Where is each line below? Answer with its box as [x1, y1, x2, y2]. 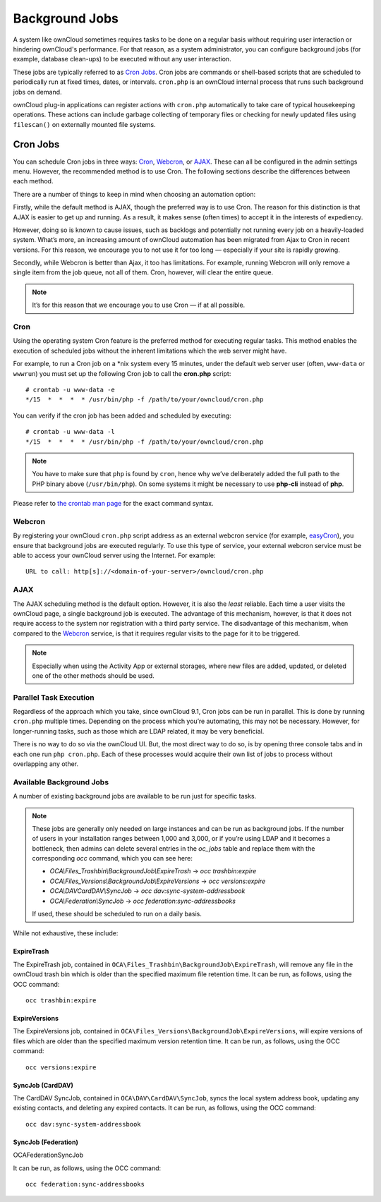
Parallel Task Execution [13, 692, 95, 702]
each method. [13, 177, 54, 186]
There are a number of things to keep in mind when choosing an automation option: [13, 190, 256, 198]
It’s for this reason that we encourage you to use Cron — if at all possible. [32, 300, 246, 310]
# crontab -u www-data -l [25, 427, 116, 436]
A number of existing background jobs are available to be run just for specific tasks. [13, 792, 257, 801]
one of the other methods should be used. [32, 671, 155, 680]
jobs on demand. [13, 87, 63, 96]
